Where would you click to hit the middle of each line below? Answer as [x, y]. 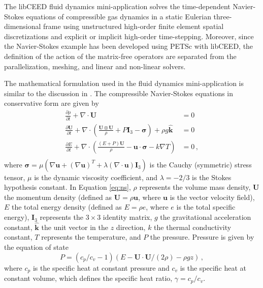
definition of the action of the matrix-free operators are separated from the [120, 56]
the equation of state [36, 247]
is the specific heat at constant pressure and [101, 267]
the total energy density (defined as [67, 207]
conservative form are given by [52, 103]
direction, [131, 227]
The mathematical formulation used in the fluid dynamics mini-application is [124, 83]
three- [223, 16]
